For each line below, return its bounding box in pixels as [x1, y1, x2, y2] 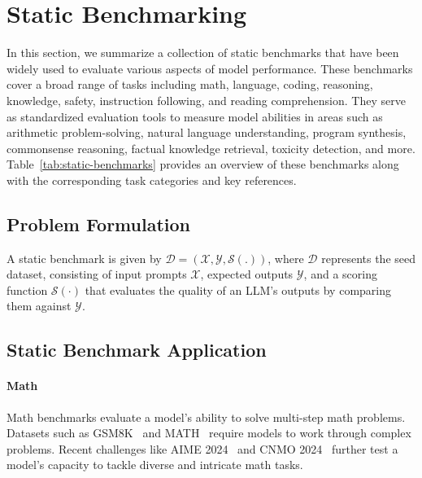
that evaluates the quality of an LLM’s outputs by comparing [85, 281, 391, 298]
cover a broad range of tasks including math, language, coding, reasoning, [7, 76, 373, 93]
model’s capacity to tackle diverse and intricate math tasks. [7, 456, 303, 473]
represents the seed [321, 249, 415, 266]
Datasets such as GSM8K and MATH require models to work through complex [7, 424, 411, 441]
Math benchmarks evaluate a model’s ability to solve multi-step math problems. [7, 408, 406, 425]
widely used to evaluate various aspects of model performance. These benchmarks [7, 59, 413, 77]
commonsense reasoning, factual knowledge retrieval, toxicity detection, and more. [7, 139, 415, 156]
